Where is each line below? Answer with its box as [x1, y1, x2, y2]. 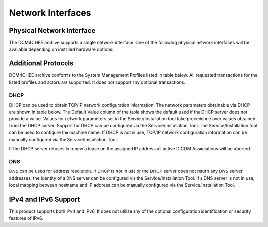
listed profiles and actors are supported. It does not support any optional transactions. [9, 79, 186, 85]
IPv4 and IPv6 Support [9, 195, 80, 203]
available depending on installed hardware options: [9, 46, 114, 52]
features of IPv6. [9, 215, 43, 221]
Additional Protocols [9, 59, 74, 68]
